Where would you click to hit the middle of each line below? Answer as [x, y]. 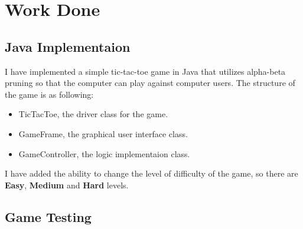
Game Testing [48, 216]
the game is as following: [49, 94]
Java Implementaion [68, 46]
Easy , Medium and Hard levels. [67, 185]
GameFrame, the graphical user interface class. [103, 133]
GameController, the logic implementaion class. [104, 153]
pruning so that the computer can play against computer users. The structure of [150, 83]
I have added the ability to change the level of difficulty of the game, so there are [151, 173]
